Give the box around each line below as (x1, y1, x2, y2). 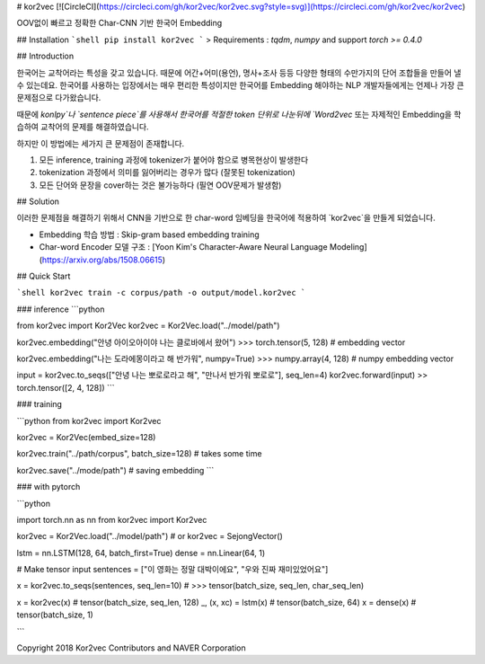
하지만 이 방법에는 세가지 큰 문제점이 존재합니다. (16, 137, 185, 148)
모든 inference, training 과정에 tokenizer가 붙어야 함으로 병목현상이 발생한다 (39, 154, 309, 165)
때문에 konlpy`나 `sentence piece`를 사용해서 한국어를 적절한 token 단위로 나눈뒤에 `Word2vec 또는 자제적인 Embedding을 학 (16, 109, 462, 120)
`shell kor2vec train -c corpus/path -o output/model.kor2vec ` (16, 288, 306, 298)
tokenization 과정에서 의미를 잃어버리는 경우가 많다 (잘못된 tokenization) (39, 167, 295, 178)
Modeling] (329, 242, 367, 252)
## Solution (16, 196, 60, 207)
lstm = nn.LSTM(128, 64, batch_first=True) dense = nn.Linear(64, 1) (16, 547, 266, 558)
